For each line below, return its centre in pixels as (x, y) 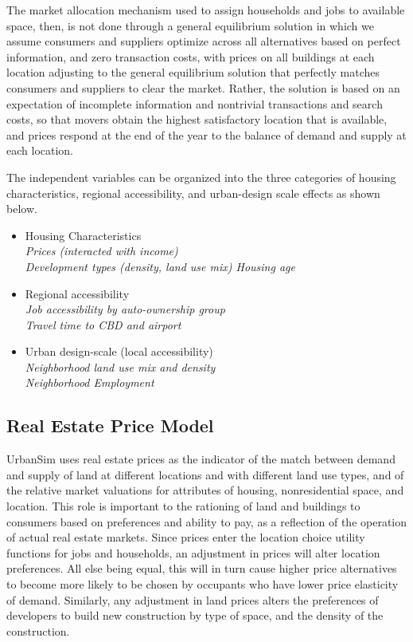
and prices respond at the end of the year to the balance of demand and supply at (206, 134)
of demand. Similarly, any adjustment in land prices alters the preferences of (193, 599)
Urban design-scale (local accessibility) (119, 351)
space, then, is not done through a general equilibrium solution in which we (190, 25)
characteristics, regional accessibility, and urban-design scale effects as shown (193, 193)
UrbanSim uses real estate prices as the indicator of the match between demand (201, 459)
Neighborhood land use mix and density (120, 366)
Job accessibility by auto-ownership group (125, 309)
